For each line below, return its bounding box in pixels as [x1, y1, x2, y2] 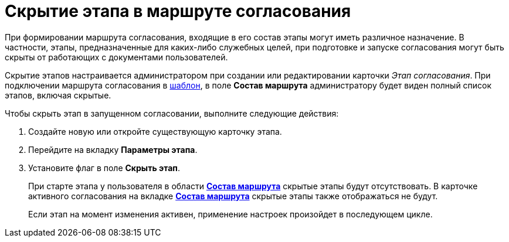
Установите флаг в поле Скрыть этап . [28, 162, 180, 173]
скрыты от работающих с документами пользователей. [5, 52, 228, 62]
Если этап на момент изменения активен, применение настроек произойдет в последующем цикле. [28, 209, 433, 219]
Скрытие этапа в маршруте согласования [5, 1, 351, 21]
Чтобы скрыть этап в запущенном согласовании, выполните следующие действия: [5, 108, 339, 118]
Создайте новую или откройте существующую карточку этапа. [28, 126, 282, 137]
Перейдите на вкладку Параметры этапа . [28, 144, 198, 155]
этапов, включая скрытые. [5, 90, 111, 100]
